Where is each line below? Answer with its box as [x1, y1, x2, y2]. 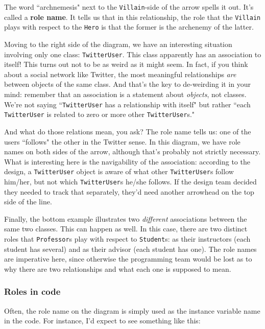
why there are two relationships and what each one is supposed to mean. [4, 263, 231, 274]
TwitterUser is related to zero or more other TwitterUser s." [4, 109, 195, 120]
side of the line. [4, 196, 52, 207]
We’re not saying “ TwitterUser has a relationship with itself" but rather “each [4, 99, 251, 109]
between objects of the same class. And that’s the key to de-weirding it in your [4, 79, 251, 89]
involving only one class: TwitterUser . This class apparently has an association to [4, 49, 261, 59]
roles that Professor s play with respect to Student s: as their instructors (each [4, 233, 251, 244]
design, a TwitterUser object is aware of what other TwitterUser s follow [4, 166, 234, 177]
